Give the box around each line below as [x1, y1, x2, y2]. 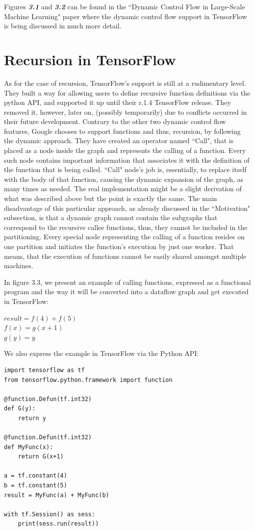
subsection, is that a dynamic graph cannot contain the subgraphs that [4, 212, 218, 223]
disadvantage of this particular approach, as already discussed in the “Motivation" [4, 202, 251, 213]
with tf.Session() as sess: [4, 510, 96, 518]
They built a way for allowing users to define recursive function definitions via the [4, 87, 251, 98]
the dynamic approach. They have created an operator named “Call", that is [4, 135, 234, 146]
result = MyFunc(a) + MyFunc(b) [4, 491, 109, 499]
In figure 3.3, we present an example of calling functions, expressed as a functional [4, 277, 251, 287]
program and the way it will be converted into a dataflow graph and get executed [4, 286, 249, 297]
